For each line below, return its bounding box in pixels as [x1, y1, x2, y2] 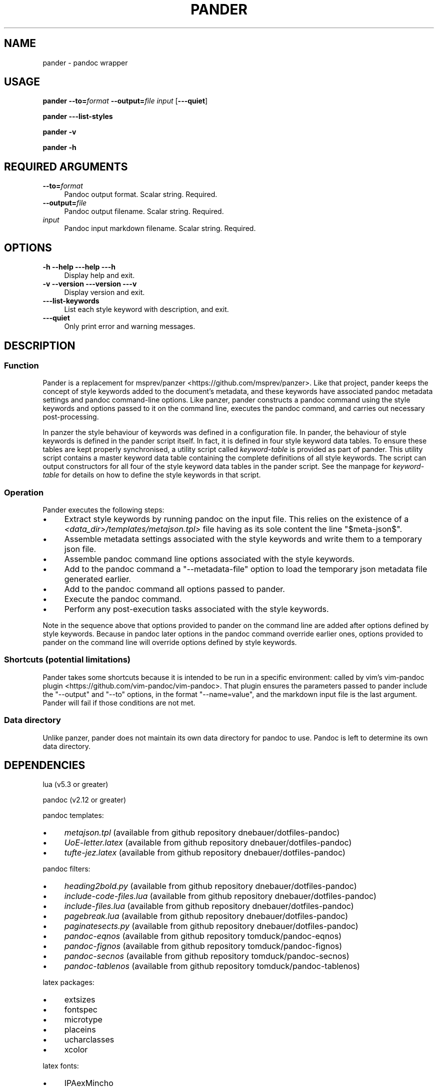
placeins [64, 1024, 96, 1035]
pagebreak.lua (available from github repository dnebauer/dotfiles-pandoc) [64, 911, 348, 921]
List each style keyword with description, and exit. [64, 305, 229, 314]
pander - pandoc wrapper [42, 58, 128, 67]
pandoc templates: [42, 811, 104, 820]
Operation [4, 487, 44, 497]
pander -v [42, 127, 76, 136]
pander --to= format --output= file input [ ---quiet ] [42, 96, 208, 105]
